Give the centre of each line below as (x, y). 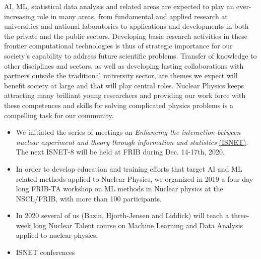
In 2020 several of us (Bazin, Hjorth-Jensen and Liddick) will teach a (122, 215)
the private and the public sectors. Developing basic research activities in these (126, 36)
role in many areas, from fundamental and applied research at (132, 16)
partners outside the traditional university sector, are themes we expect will (121, 75)
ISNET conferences (45, 252)
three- (240, 215)
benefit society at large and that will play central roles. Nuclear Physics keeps (124, 85)
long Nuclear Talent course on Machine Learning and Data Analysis (138, 225)
